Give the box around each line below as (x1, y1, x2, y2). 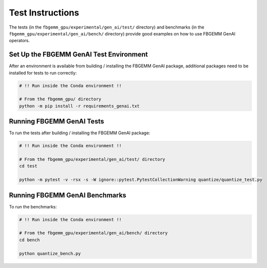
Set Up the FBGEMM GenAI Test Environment (9, 50, 148, 59)
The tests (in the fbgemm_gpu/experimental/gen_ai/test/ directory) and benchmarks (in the (9, 24, 204, 30)
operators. (9, 38, 30, 44)
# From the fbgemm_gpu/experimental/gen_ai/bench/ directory (19, 230, 168, 236)
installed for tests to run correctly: (9, 70, 77, 76)
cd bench (19, 237, 40, 242)
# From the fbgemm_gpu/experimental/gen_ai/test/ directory (19, 157, 166, 162)
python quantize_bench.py (19, 251, 81, 256)
